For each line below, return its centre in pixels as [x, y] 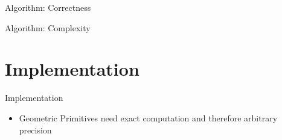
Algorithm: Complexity [48, 27]
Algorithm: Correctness [48, 7]
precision [35, 129]
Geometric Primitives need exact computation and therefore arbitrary [148, 117]
